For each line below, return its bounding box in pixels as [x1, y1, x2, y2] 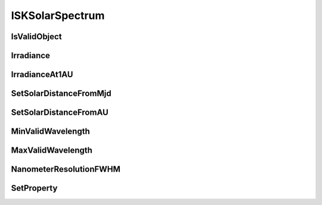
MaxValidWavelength [11, 146, 92, 156]
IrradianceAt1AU [11, 70, 73, 80]
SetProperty [11, 183, 58, 193]
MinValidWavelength [11, 127, 91, 137]
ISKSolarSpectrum [11, 9, 105, 22]
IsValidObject [11, 31, 62, 42]
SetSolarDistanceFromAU [11, 108, 109, 118]
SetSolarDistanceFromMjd [11, 89, 112, 99]
